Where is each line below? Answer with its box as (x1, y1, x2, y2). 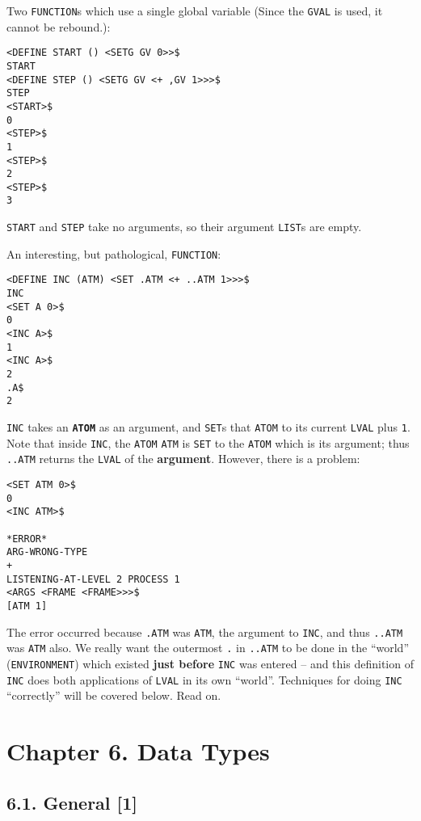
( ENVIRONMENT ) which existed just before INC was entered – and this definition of (6, 655, 414, 672)
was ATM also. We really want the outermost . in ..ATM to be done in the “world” (6, 639, 409, 656)
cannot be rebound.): (6, 18, 111, 35)
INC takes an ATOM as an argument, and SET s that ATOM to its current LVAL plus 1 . (6, 419, 410, 435)
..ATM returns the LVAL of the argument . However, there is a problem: (6, 450, 360, 467)
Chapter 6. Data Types (6, 734, 270, 767)
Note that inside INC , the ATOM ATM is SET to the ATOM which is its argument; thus (6, 434, 410, 451)
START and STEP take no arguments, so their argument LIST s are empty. (6, 218, 362, 235)
